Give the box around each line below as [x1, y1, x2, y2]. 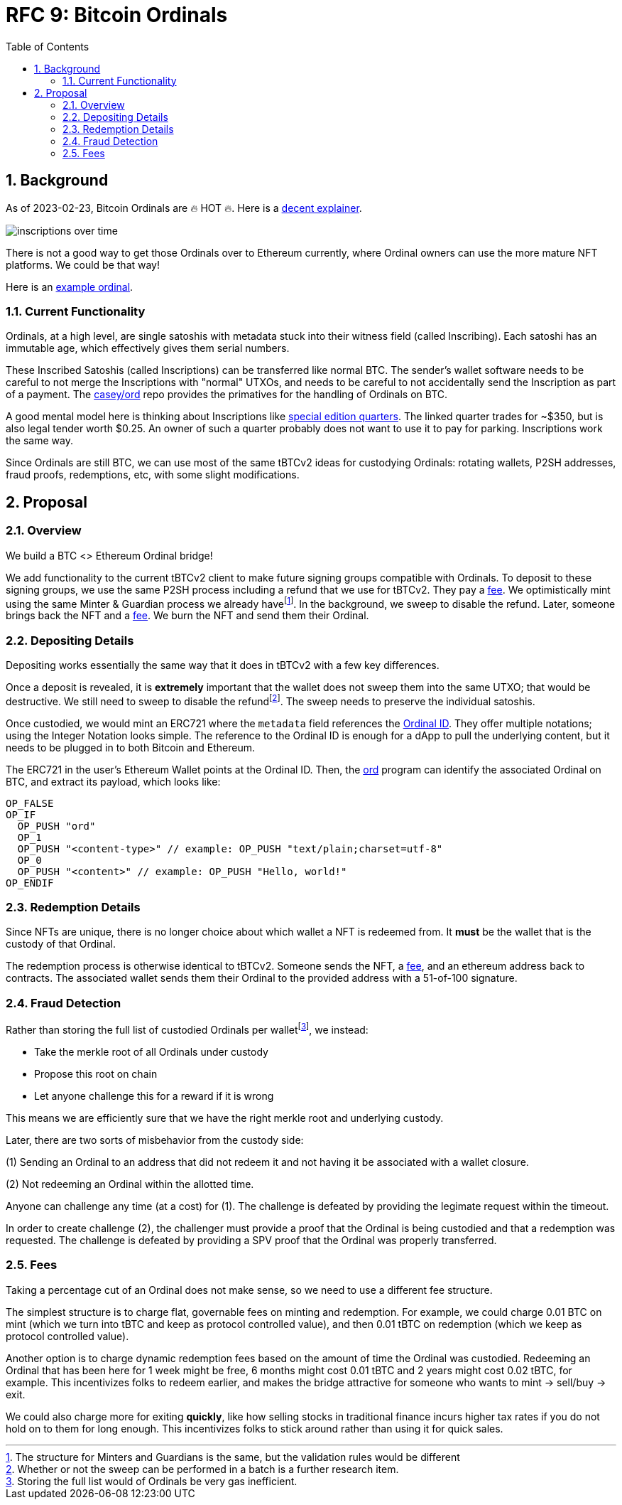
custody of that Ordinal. [6, 938, 116, 950]
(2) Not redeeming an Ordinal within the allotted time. [6, 1177, 254, 1190]
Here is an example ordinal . [6, 280, 133, 293]
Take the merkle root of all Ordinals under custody [34, 1045, 268, 1058]
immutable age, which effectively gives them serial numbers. [6, 342, 290, 355]
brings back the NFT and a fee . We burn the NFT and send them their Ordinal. [6, 609, 369, 622]
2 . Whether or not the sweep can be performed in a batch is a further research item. [6, 1462, 399, 1475]
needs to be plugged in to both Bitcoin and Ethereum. [6, 741, 256, 754]
